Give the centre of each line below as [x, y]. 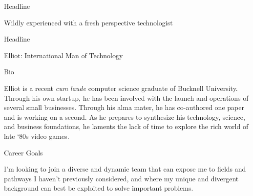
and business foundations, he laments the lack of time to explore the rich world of [126, 126]
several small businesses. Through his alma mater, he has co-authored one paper [124, 107]
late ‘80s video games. [37, 136]
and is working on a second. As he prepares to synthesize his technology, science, [125, 117]
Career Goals [23, 152]
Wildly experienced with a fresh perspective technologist [88, 22]
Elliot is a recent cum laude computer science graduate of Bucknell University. [121, 88]
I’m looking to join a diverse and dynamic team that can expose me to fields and [125, 169]
